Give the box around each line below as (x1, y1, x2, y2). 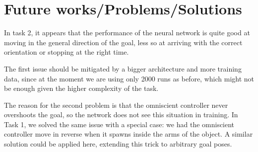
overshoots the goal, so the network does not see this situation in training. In (4, 109, 238, 120)
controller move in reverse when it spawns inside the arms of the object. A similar (4, 129, 253, 139)
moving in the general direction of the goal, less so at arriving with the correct (4, 37, 243, 47)
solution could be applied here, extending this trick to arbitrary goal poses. (4, 139, 232, 149)
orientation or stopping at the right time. (4, 47, 129, 57)
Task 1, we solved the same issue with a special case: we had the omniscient (4, 119, 235, 129)
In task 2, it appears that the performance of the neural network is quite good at (4, 27, 250, 38)
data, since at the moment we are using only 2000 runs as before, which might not (4, 73, 254, 83)
